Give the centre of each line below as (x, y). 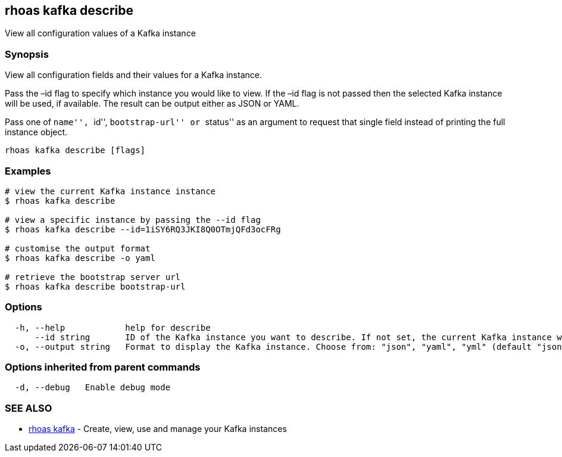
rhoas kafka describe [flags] (75, 150)
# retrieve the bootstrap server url (93, 277)
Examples (28, 171)
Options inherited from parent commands (103, 367)
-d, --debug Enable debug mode (93, 388)
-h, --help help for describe (113, 327)
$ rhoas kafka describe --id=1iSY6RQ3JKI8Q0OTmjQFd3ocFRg (143, 229)
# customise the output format (78, 248)
